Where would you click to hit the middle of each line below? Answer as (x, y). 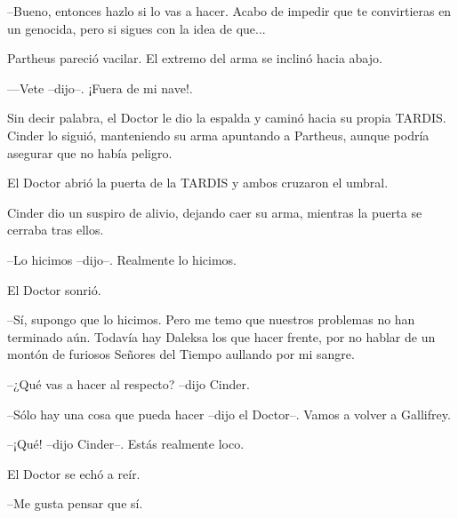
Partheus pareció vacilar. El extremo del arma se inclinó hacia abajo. (195, 58)
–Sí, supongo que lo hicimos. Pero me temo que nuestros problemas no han (211, 319)
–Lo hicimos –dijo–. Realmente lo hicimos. (122, 259)
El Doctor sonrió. (54, 289)
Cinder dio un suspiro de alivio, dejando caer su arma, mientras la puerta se (215, 212)
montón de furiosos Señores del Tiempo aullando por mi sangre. (181, 354)
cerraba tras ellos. (56, 230)
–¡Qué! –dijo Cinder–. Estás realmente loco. (126, 444)
